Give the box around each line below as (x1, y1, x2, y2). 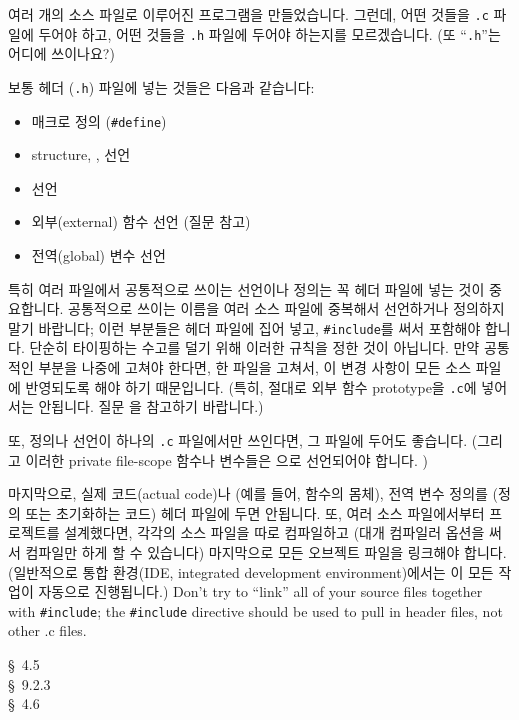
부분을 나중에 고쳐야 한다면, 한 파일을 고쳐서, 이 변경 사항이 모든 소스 (38, 357, 472, 378)
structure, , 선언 (31, 144, 131, 165)
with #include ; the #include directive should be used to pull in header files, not (8, 600, 503, 621)
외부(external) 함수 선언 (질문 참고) (31, 211, 251, 232)
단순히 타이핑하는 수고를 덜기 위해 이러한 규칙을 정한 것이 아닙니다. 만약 (29, 337, 480, 358)
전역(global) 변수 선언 (31, 245, 166, 265)
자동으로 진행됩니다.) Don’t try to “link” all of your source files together (38, 581, 483, 602)
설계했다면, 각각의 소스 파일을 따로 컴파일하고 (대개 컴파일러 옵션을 (64, 522, 485, 543)
